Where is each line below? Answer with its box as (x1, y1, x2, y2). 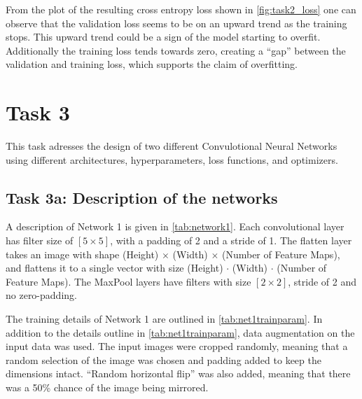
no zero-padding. (6, 288, 77, 302)
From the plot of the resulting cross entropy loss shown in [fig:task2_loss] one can (6, 2, 356, 16)
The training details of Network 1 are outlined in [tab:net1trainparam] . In (6, 311, 323, 326)
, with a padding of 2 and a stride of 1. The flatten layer (110, 233, 352, 248)
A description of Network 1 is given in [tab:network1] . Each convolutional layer (6, 219, 344, 234)
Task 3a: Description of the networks (6, 186, 278, 208)
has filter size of (6, 233, 74, 248)
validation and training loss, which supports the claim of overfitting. (6, 57, 298, 71)
